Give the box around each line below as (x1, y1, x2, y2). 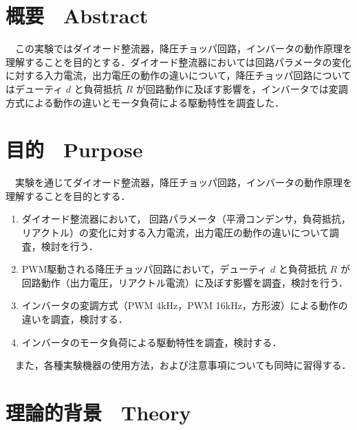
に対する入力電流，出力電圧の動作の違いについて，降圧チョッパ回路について (6, 68, 351, 82)
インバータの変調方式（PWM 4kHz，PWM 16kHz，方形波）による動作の (21, 298, 348, 313)
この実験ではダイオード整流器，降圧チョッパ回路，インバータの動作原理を (14, 41, 352, 56)
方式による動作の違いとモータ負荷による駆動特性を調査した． (6, 95, 285, 109)
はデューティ (6, 81, 63, 95)
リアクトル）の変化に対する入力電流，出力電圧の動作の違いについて (21, 225, 329, 239)
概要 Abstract (6, 1, 149, 30)
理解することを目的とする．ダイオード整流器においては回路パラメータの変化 (6, 54, 351, 69)
